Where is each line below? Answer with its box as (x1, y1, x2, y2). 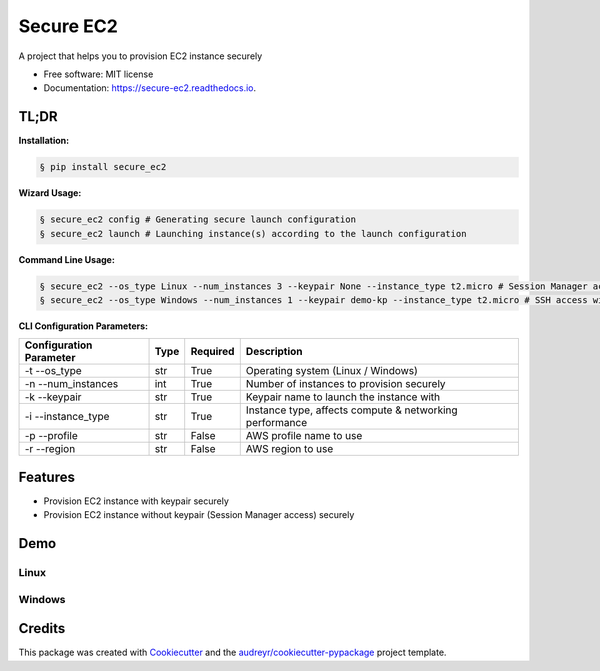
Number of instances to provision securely (245, 377, 446, 391)
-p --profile (24, 429, 79, 443)
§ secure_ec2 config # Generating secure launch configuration (39, 214, 357, 225)
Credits (18, 620, 66, 637)
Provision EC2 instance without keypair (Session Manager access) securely (43, 509, 355, 521)
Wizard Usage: (18, 187, 82, 199)
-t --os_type (24, 364, 82, 378)
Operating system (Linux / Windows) (245, 364, 419, 378)
